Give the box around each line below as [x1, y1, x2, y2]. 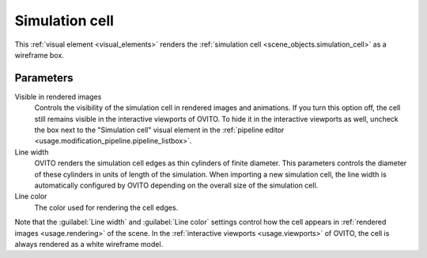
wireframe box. [14, 50, 65, 59]
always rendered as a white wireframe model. [14, 239, 164, 249]
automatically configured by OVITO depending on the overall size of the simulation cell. [34, 180, 319, 190]
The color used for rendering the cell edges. [34, 203, 179, 212]
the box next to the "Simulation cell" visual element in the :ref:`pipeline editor [34, 125, 285, 135]
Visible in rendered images [14, 92, 102, 101]
